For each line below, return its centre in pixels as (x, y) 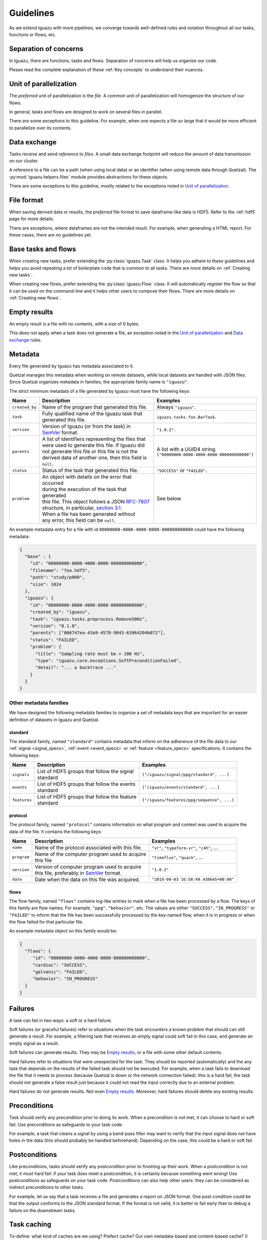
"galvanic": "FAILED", (60, 972)
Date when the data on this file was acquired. (88, 879)
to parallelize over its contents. (40, 128)
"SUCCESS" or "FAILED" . (182, 470)
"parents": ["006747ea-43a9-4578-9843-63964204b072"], (98, 633)
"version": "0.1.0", (55, 626)
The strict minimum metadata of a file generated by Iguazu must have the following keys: (100, 391)
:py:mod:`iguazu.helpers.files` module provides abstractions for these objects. (89, 177)
